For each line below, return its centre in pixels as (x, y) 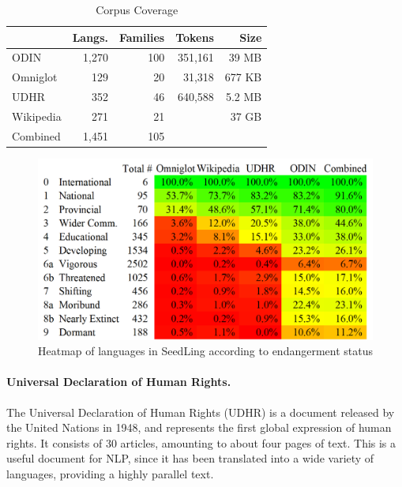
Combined (36, 135)
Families (142, 37)
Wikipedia (37, 116)
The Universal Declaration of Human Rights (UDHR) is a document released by (201, 412)
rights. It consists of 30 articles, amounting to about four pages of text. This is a (201, 442)
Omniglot (35, 77)
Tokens (195, 37)
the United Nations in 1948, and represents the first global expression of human (199, 427)
